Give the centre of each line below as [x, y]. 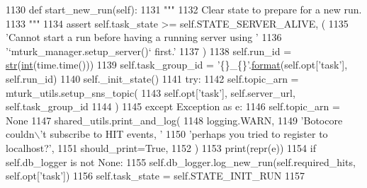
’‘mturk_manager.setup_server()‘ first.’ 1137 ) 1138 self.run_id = [149, 51]
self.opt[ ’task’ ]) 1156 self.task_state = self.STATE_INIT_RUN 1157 [156, 176]
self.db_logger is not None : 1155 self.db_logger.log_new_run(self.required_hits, [181, 161]
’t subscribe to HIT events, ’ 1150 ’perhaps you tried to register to [184, 134]
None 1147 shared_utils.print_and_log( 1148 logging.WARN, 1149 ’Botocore [174, 120]
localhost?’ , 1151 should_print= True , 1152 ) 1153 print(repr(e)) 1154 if [161, 147]
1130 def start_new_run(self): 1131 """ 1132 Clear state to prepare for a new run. [184, 9]
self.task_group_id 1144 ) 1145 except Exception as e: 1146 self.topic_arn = [173, 106]
